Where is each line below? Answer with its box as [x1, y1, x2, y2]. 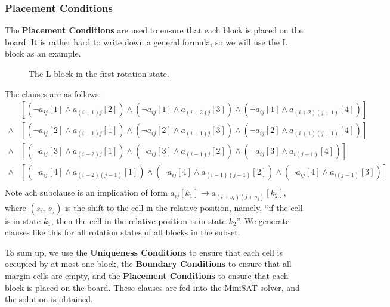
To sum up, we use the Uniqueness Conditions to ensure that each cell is [5, 246, 283, 258]
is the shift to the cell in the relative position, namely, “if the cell [65, 201, 303, 213]
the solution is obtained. [5, 293, 93, 305]
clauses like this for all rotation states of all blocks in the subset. [5, 226, 240, 238]
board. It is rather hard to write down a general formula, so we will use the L [5, 35, 288, 48]
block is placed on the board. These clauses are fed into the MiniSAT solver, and [5, 281, 300, 293]
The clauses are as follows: [5, 87, 101, 100]
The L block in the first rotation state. [29, 67, 169, 79]
